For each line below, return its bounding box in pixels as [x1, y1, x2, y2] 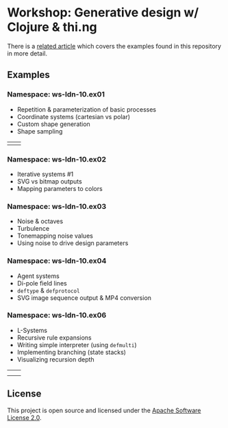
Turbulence [16, 225, 50, 233]
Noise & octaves [16, 217, 64, 225]
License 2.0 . [7, 413, 42, 422]
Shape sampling [16, 127, 63, 135]
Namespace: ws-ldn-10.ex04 [7, 256, 107, 266]
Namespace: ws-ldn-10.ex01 [7, 90, 105, 99]
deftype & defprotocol [16, 286, 80, 294]
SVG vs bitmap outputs [16, 177, 82, 186]
